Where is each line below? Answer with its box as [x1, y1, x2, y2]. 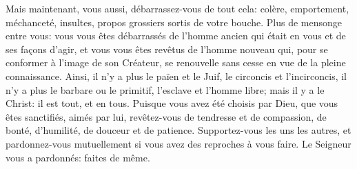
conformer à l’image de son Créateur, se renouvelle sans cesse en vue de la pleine [6, 55, 346, 70]
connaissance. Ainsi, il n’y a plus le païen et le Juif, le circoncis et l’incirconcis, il [6, 68, 347, 83]
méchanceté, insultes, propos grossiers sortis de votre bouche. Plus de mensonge [6, 14, 342, 29]
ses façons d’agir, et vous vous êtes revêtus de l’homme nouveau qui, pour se [6, 41, 328, 56]
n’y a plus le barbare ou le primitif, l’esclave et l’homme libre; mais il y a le [6, 82, 325, 97]
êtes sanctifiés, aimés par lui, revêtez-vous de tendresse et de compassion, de [6, 109, 327, 123]
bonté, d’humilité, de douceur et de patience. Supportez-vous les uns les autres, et [6, 123, 351, 137]
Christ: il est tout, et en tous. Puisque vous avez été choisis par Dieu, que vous [6, 96, 338, 110]
